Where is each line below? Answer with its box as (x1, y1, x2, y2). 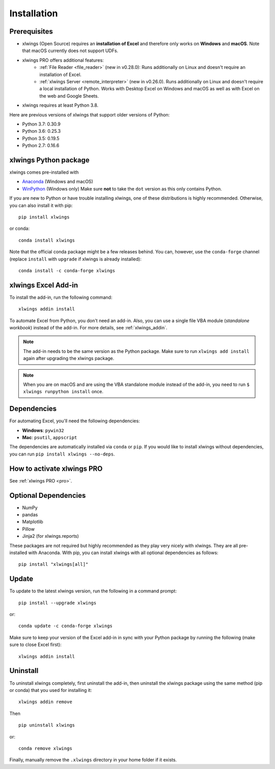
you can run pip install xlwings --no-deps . (9, 451, 115, 457)
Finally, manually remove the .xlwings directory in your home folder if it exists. (9, 757, 177, 763)
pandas (22, 512, 38, 518)
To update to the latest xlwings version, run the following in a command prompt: (9, 588, 177, 594)
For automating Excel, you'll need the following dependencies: (9, 418, 140, 424)
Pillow (22, 526, 35, 532)
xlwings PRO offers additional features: (22, 57, 104, 63)
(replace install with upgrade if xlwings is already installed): (9, 256, 142, 262)
